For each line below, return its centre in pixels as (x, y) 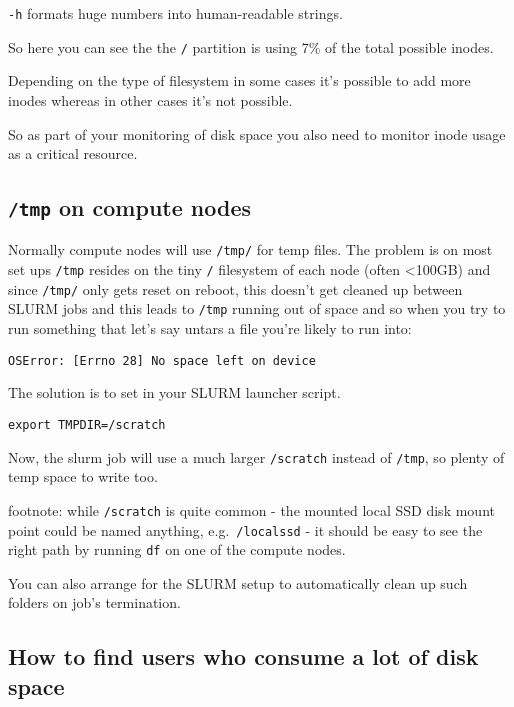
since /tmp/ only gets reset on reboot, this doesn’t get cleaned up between (235, 288)
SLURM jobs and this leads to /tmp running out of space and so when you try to (257, 308)
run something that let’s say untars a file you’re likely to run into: (210, 328)
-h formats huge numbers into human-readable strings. (175, 13)
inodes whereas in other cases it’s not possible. (150, 99)
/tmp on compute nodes (130, 207)
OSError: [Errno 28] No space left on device (162, 360)
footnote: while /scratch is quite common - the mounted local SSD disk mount (251, 509)
